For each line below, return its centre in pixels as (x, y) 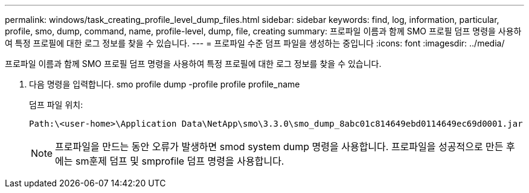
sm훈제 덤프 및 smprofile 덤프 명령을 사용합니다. (180, 161)
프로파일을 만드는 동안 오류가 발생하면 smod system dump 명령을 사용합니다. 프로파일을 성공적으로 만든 (279, 147)
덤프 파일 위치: (56, 105)
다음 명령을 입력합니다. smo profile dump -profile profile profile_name (165, 84)
